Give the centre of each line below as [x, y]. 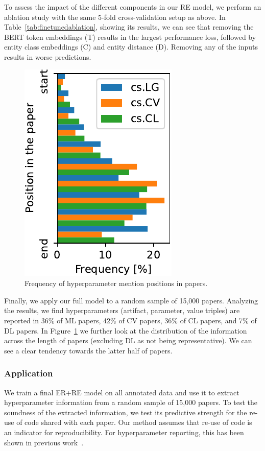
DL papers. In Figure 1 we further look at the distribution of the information [126, 330]
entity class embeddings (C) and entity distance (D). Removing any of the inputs [131, 47]
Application [29, 373]
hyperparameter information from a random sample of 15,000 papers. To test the [131, 402]
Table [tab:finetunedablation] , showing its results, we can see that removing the [129, 27]
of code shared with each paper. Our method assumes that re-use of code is [134, 422]
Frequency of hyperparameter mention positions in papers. [116, 283]
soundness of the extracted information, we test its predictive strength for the [126, 412]
